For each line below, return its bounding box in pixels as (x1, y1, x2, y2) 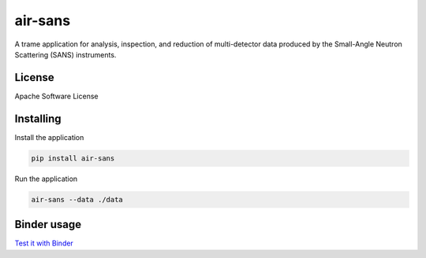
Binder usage (14, 218, 82, 231)
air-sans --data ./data (31, 195, 124, 204)
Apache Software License (14, 91, 99, 101)
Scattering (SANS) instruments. (14, 50, 117, 59)
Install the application (14, 132, 84, 142)
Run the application (14, 174, 78, 183)
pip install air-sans (31, 153, 115, 163)
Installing (14, 112, 62, 125)
